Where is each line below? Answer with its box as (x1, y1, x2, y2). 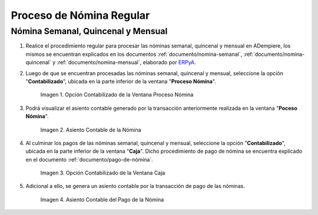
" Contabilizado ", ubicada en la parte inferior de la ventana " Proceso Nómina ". (25, 78, 216, 85)
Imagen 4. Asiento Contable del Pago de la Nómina (40, 196, 164, 203)
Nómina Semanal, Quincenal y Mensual (11, 26, 168, 36)
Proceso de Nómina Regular (11, 9, 150, 22)
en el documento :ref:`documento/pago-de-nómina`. (25, 156, 153, 163)
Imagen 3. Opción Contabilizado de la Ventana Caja (40, 169, 165, 176)
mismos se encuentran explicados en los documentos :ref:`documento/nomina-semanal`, (25, 51, 243, 58)
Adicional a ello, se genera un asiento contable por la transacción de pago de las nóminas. (25, 183, 246, 190)
